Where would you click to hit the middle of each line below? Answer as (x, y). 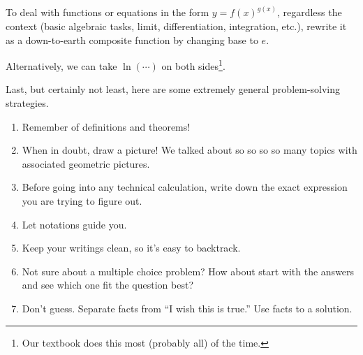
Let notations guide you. (74, 224)
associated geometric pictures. (86, 163)
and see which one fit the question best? (108, 285)
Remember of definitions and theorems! (106, 126)
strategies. (27, 103)
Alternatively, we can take (61, 65)
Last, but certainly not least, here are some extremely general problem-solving (173, 89)
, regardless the (309, 12)
